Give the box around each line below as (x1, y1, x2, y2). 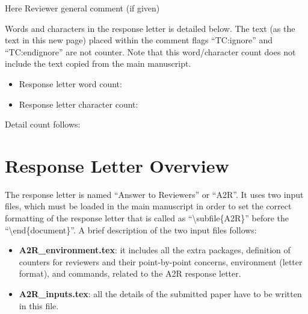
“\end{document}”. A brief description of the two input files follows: (5, 223, 257, 236)
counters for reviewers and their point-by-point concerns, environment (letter (19, 255, 303, 268)
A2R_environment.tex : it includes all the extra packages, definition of (19, 244, 291, 256)
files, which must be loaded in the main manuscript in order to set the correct (5, 200, 292, 212)
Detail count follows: (5, 118, 81, 131)
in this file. (19, 299, 59, 312)
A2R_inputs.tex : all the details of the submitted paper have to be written (19, 288, 302, 300)
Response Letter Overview (5, 153, 229, 177)
